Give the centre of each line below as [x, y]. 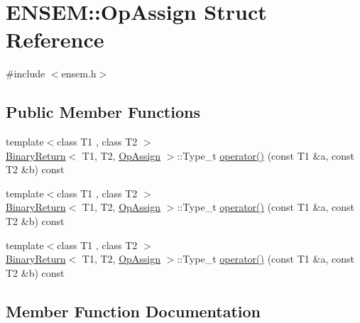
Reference [55, 39]
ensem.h [79, 73]
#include [26, 73]
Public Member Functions [103, 112]
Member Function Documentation [133, 311]
